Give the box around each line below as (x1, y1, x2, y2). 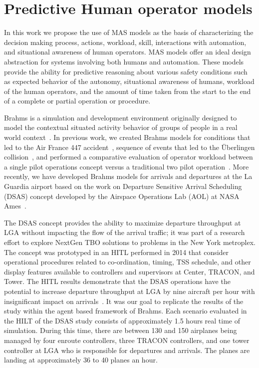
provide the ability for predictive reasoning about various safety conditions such (4, 66, 248, 76)
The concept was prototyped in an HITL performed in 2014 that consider (4, 246, 229, 257)
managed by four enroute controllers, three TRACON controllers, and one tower (4, 334, 250, 345)
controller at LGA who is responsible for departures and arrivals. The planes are (4, 344, 250, 355)
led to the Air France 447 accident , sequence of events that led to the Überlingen (4, 141, 255, 152)
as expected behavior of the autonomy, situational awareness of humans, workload (4, 76, 255, 86)
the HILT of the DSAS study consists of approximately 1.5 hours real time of (4, 315, 241, 325)
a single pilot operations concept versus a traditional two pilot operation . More (4, 161, 249, 171)
